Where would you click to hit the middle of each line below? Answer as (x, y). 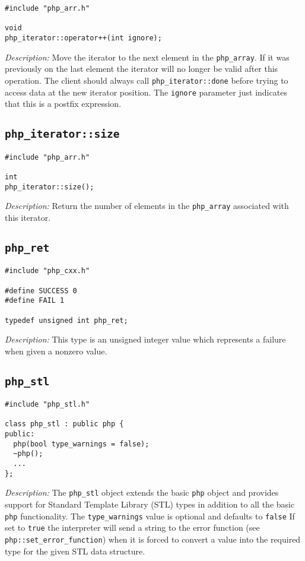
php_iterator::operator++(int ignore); (83, 38)
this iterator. (28, 217)
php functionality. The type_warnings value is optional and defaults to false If (150, 516)
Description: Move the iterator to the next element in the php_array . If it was (147, 57)
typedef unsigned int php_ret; (66, 320)
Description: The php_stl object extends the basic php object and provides (142, 492)
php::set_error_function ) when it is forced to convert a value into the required (153, 539)
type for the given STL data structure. (75, 551)
